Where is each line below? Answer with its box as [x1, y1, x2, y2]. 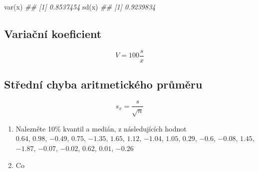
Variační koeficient [4, 25, 102, 41]
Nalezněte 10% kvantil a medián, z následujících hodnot [15, 123, 187, 133]
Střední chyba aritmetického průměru [4, 76, 203, 92]
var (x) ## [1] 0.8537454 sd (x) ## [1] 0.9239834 [4, 1, 156, 11]
